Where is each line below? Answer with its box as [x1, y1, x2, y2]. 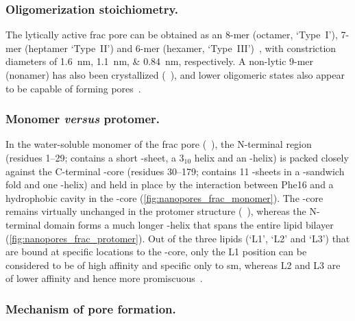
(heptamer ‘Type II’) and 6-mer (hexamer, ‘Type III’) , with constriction [25, 40, 336, 55]
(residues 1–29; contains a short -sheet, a [5, 151, 176, 164]
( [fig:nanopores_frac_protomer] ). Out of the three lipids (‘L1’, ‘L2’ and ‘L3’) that [5, 231, 350, 245]
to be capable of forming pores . [5, 81, 141, 95]
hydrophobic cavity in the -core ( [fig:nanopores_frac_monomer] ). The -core [5, 190, 323, 205]
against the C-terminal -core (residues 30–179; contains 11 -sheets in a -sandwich [5, 164, 345, 178]
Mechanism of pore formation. [5, 300, 176, 317]
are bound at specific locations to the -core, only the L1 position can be [5, 244, 307, 259]
